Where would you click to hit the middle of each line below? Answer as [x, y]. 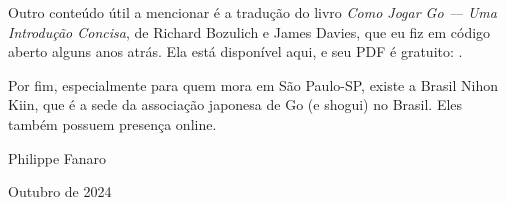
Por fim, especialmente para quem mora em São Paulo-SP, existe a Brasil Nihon [253, 84]
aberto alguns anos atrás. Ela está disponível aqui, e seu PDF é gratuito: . [235, 51]
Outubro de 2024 [60, 191]
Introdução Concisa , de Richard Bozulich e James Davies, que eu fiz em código [249, 31]
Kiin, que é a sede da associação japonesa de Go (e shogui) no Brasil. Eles [235, 104]
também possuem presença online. [112, 123]
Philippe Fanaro [57, 157]
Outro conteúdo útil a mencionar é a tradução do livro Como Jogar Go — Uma [252, 12]
